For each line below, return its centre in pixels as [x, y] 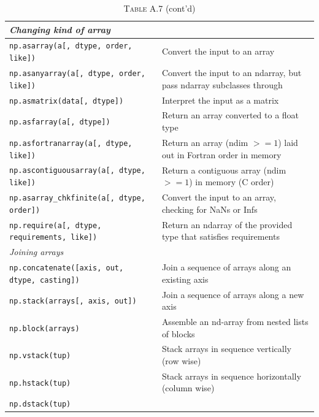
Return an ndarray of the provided [227, 224]
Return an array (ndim [205, 142]
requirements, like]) [53, 238]
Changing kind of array [60, 29]
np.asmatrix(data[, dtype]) [67, 101]
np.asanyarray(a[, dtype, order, [77, 74]
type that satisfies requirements [221, 236]
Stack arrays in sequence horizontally [231, 376]
